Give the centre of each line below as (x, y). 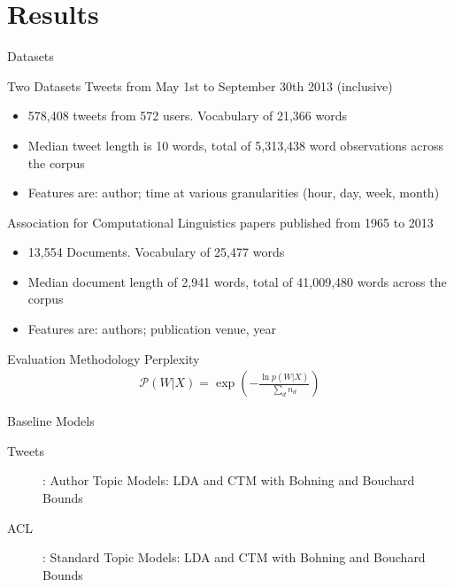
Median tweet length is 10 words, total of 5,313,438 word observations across (235, 145)
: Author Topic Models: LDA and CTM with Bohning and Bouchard (229, 480)
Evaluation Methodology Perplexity (104, 358)
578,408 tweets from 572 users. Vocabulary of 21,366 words (187, 116)
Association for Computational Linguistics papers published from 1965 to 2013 (220, 222)
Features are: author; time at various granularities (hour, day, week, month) (234, 193)
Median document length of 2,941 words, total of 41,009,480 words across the (237, 281)
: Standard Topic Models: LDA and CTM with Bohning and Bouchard (234, 557)
